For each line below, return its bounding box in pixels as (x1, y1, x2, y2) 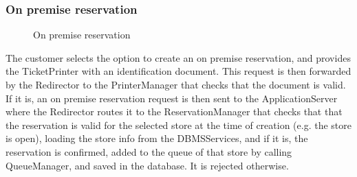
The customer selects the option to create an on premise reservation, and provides (6, 50, 351, 64)
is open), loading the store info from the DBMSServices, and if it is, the (6, 131, 308, 145)
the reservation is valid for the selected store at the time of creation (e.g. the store (6, 117, 351, 132)
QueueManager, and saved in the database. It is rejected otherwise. (6, 158, 289, 172)
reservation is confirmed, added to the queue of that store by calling (6, 144, 292, 158)
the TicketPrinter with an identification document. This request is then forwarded (6, 64, 351, 78)
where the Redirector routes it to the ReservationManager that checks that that (6, 104, 343, 119)
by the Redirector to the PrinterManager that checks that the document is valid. (6, 78, 346, 91)
